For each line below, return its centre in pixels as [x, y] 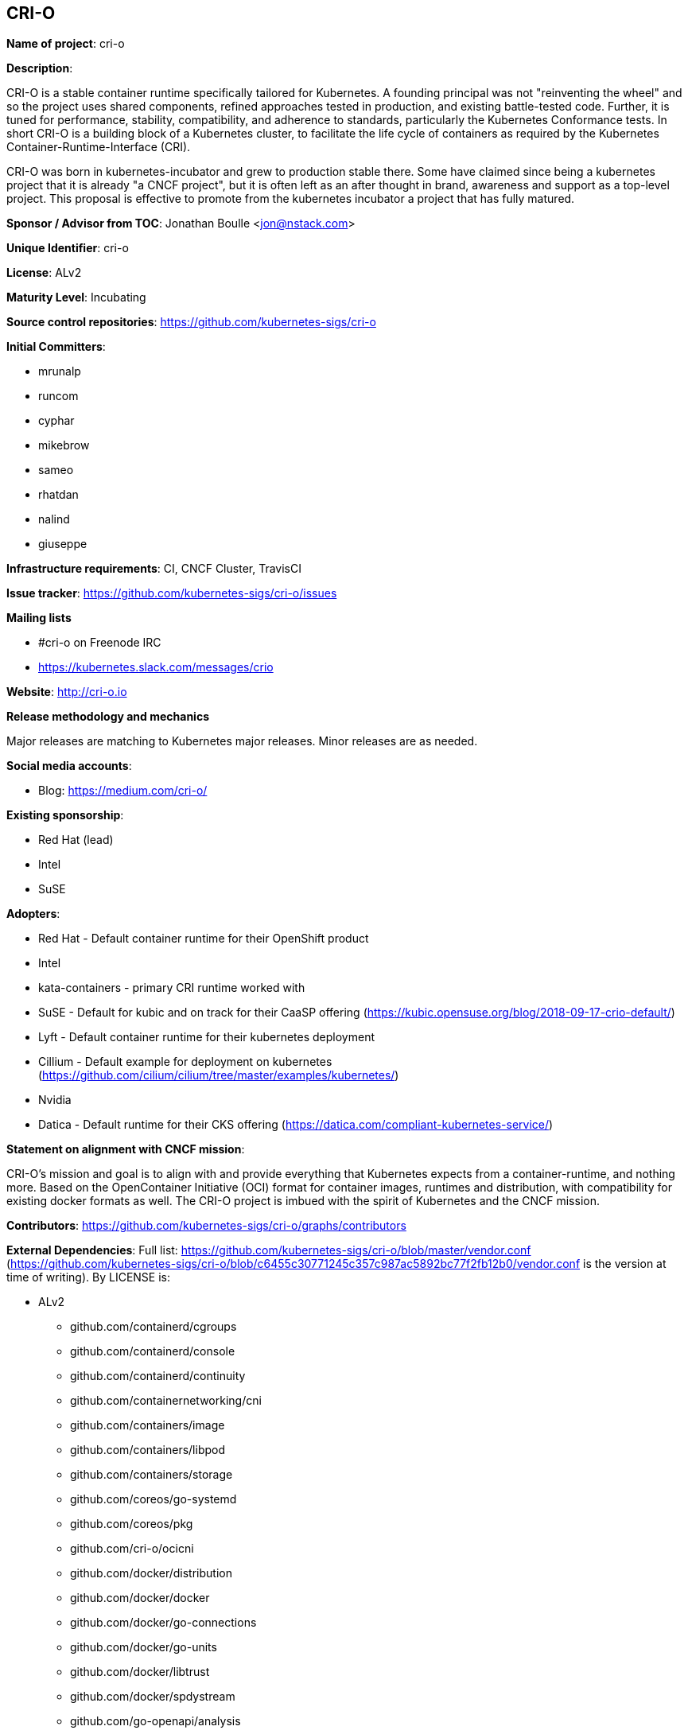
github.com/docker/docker [140, 1598]
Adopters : [33, 914]
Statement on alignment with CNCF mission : [126, 1149]
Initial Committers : [56, 347]
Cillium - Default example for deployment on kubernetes [185, 1062]
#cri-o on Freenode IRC [100, 643]
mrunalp [60, 371]
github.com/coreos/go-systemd [154, 1499]
